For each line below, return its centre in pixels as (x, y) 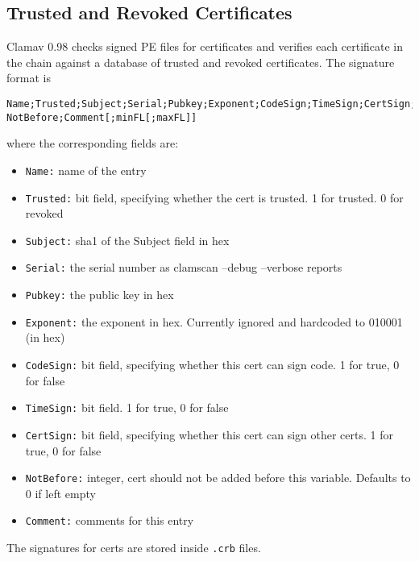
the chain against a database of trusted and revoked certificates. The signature (201, 62)
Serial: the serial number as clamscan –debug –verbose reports (184, 267)
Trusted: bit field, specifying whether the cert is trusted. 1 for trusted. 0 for (214, 197)
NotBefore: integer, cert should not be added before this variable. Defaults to (218, 478)
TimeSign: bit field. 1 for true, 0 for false (127, 407)
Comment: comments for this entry (110, 520)
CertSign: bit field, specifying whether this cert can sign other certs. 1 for (209, 434)
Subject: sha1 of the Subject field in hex (127, 240)
